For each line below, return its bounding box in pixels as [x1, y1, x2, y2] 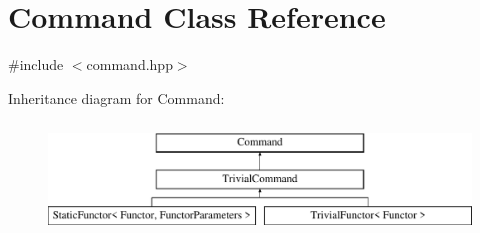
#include [8, 54, 64, 75]
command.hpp [86, 54, 173, 75]
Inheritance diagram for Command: [8, 87, 225, 108]
